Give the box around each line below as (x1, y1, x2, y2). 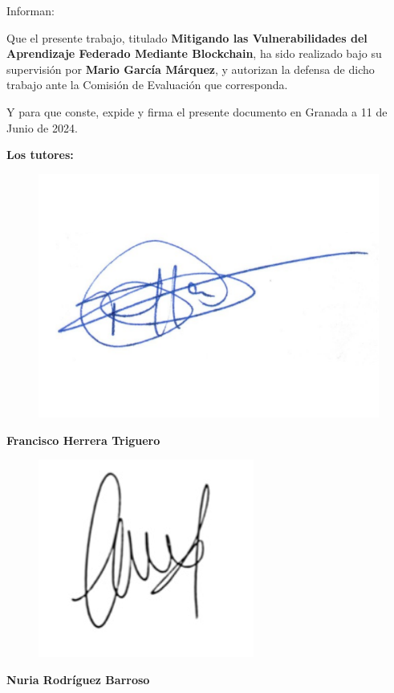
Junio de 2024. (6, 119, 78, 136)
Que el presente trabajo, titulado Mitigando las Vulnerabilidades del (6, 29, 368, 46)
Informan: (6, 2, 55, 18)
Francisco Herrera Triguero (6, 431, 160, 448)
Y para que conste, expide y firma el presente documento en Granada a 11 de (6, 103, 388, 120)
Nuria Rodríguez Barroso (6, 671, 150, 687)
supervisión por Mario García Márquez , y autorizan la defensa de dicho (6, 60, 375, 77)
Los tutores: (6, 146, 74, 163)
